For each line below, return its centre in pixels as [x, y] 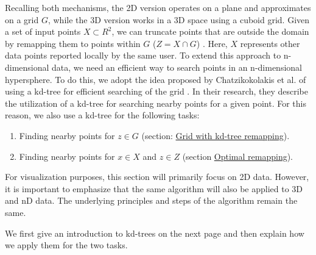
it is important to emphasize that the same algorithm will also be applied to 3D [154, 188]
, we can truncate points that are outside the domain [210, 31]
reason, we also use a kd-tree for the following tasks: [102, 115]
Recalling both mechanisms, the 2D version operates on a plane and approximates [158, 7]
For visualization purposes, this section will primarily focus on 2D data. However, [157, 177]
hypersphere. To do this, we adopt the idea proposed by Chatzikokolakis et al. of [156, 79]
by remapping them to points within [73, 43]
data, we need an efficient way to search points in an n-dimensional [177, 67]
